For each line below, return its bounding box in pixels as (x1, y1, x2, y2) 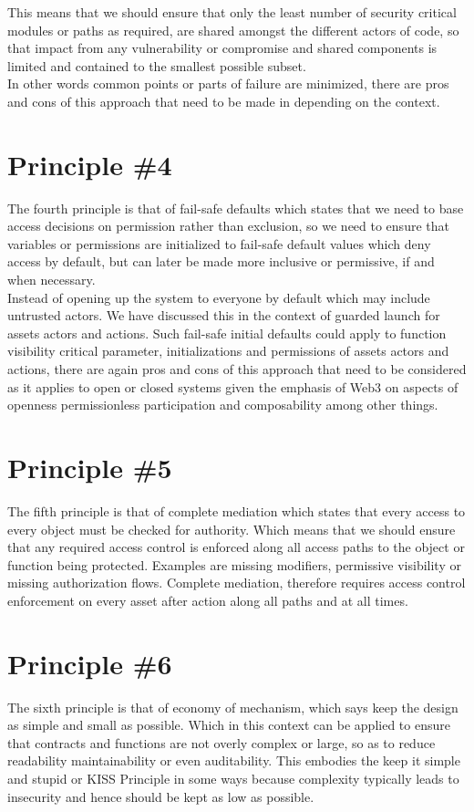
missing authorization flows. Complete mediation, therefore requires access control (7, 573, 466, 592)
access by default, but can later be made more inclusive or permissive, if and (7, 252, 435, 271)
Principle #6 (7, 644, 172, 682)
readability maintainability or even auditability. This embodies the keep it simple (7, 751, 460, 770)
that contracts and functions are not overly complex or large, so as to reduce (7, 733, 436, 752)
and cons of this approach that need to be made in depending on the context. (7, 91, 440, 110)
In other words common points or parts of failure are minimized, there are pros (7, 74, 449, 93)
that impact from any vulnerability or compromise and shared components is (7, 38, 438, 57)
